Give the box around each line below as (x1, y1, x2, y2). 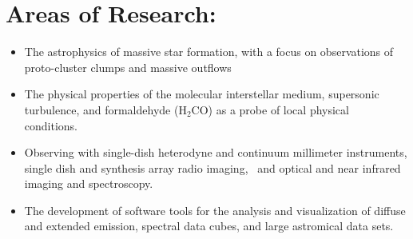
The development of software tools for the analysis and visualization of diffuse (24, 201, 406, 218)
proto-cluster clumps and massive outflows (24, 58, 232, 75)
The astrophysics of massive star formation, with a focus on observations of (24, 43, 394, 60)
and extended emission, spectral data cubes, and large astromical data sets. (24, 217, 394, 234)
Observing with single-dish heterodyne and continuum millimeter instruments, (24, 144, 407, 161)
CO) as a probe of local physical (191, 101, 349, 118)
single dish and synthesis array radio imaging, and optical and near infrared (24, 159, 401, 176)
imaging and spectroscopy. (24, 175, 153, 192)
